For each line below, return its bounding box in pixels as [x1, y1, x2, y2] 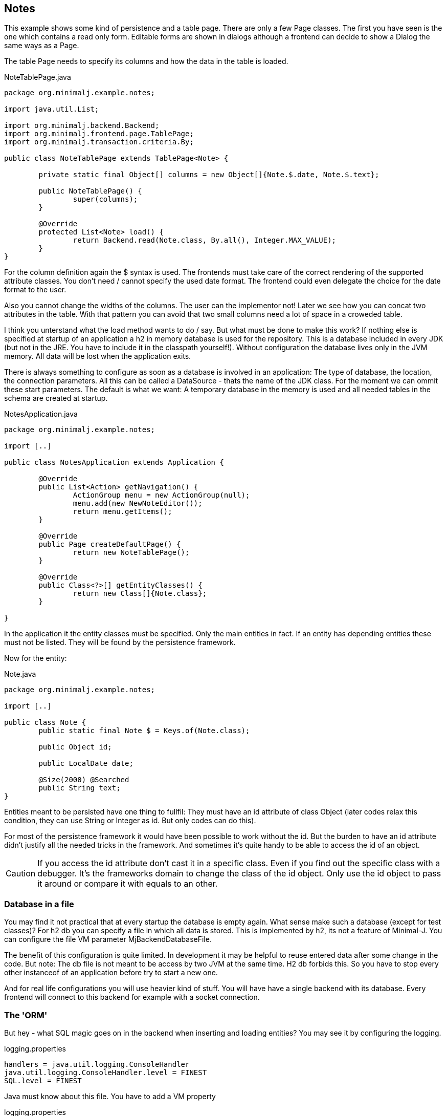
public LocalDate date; [38, 759, 133, 768]
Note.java [4, 670, 36, 679]
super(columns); [73, 195, 138, 204]
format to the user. [4, 285, 66, 294]
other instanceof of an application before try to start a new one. [4, 968, 218, 977]
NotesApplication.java [4, 410, 78, 419]
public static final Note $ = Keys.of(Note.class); [38, 726, 250, 735]
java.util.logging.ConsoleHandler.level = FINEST [4, 1068, 207, 1077]
